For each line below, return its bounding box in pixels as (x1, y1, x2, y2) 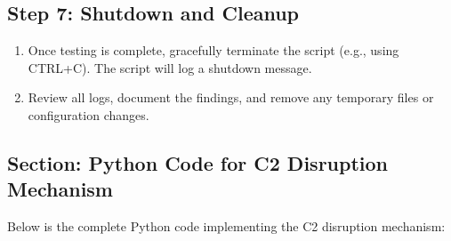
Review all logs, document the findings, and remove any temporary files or (28, 88, 434, 107)
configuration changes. (28, 105, 149, 124)
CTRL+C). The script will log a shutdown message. (28, 58, 312, 76)
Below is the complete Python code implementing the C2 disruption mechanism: (7, 217, 446, 236)
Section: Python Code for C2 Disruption (7, 149, 388, 176)
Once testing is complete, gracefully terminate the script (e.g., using (28, 41, 399, 60)
